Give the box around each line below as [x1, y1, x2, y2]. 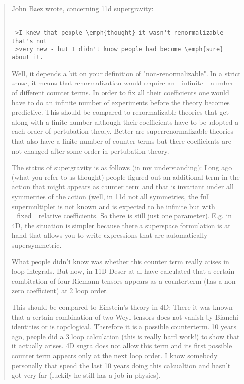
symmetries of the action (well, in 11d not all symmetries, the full [11, 191, 210, 201]
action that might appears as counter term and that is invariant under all [11, 181, 234, 192]
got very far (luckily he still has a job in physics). [11, 370, 161, 380]
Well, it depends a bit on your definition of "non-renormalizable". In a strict [11, 68, 241, 78]
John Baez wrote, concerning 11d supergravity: [11, 3, 154, 13]
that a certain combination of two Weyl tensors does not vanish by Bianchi [11, 311, 238, 322]
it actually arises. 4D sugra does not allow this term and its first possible [11, 341, 232, 351]
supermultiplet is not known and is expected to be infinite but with [11, 201, 215, 211]
